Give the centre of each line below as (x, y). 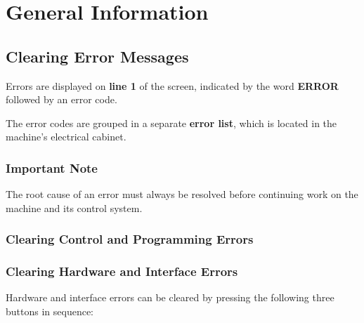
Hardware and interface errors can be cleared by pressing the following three (170, 297)
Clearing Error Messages (97, 56)
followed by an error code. (61, 99)
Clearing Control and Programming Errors (130, 239)
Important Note (52, 167)
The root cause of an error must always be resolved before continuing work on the (182, 194)
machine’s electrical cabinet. (66, 137)
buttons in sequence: (50, 311)
